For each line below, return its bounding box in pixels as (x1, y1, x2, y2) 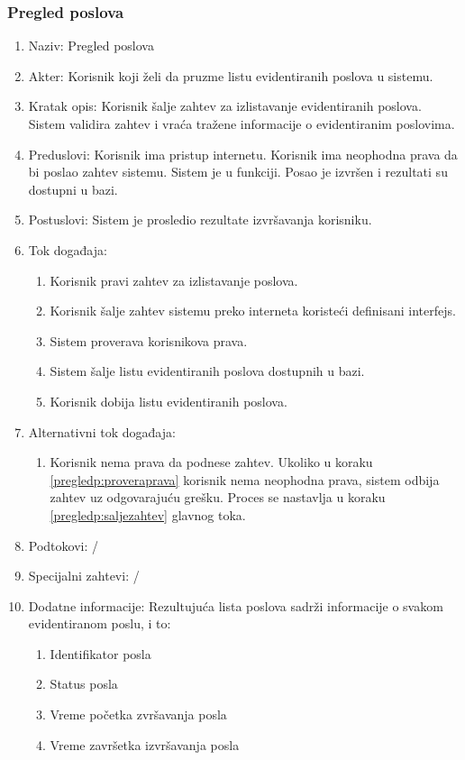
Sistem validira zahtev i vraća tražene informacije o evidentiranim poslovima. (28, 114, 455, 133)
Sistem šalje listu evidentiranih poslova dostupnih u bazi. (50, 362, 365, 380)
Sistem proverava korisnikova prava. (50, 331, 248, 350)
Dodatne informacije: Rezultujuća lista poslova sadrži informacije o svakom (28, 596, 443, 615)
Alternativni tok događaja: (28, 422, 176, 441)
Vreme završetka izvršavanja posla (50, 735, 240, 754)
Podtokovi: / (28, 536, 99, 554)
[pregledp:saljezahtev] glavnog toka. (50, 505, 246, 524)
